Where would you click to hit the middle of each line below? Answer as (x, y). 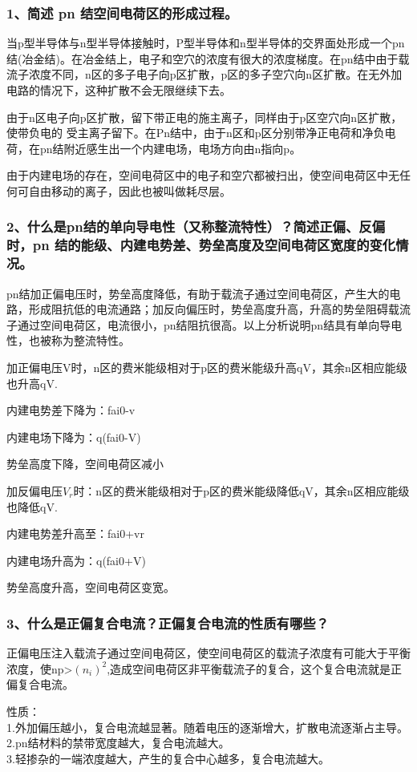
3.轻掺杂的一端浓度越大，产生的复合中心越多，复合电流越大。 (168, 758)
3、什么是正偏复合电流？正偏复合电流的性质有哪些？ (168, 622)
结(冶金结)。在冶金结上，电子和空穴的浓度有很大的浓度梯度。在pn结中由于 (202, 58)
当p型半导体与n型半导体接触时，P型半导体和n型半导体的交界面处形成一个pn (206, 43)
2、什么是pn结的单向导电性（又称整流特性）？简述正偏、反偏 (196, 226)
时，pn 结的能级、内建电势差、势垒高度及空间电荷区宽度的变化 (201, 245)
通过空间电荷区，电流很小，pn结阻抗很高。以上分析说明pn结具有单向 (198, 324)
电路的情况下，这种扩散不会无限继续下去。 (119, 90)
